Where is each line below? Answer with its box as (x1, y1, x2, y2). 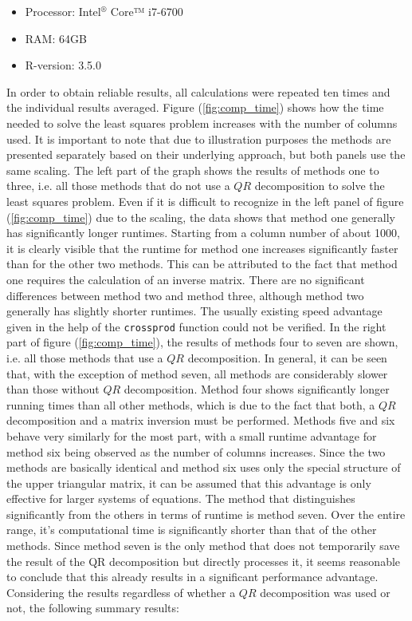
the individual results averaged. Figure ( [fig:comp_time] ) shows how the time (6, 99, 384, 116)
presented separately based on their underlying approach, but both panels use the (6, 146, 406, 163)
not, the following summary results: (6, 599, 179, 616)
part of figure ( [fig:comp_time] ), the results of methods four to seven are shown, (6, 334, 398, 350)
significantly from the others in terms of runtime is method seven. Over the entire (6, 505, 406, 522)
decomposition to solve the (254, 177, 385, 194)
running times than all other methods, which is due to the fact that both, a (6, 396, 375, 413)
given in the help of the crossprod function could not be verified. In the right (6, 318, 386, 334)
